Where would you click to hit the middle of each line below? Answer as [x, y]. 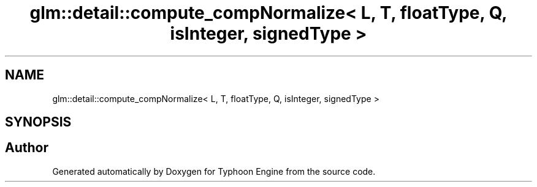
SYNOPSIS [38, 122]
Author [27, 148]
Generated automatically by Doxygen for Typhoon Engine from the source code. [214, 171]
